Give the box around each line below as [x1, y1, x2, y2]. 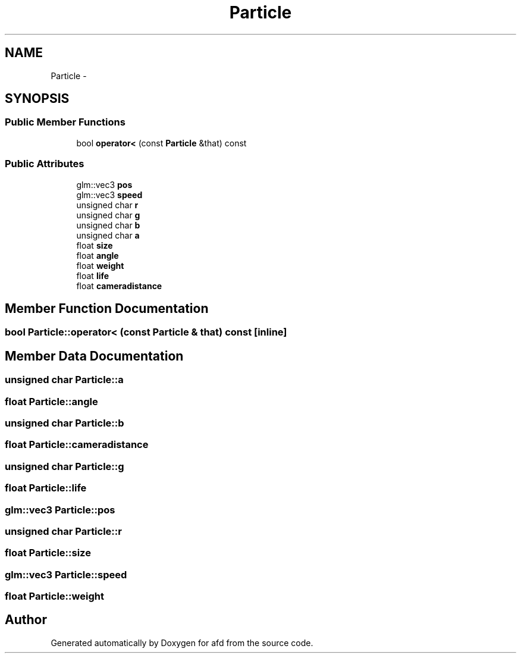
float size [76, 240, 113, 250]
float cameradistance [76, 280, 162, 291]
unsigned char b [76, 220, 140, 230]
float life [76, 270, 109, 281]
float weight [76, 260, 124, 271]
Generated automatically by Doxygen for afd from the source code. [51, 637, 313, 648]
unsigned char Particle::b [5, 417, 124, 429]
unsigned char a [76, 230, 140, 240]
